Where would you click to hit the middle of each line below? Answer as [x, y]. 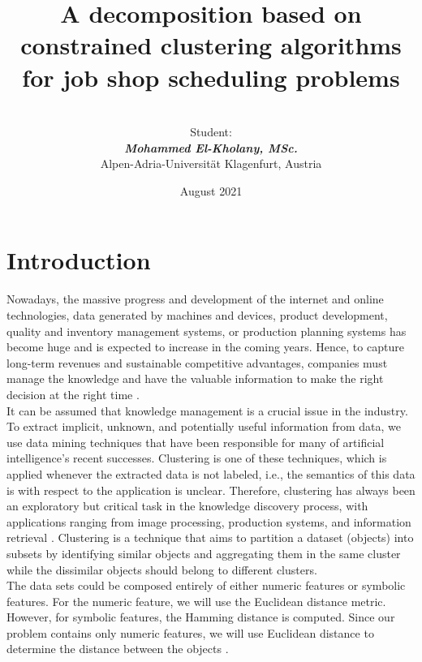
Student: [211, 132]
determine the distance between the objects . [118, 649]
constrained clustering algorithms [211, 45]
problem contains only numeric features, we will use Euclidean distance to [190, 632]
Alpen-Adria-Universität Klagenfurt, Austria [211, 163]
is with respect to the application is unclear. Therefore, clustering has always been [211, 490]
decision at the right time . [73, 394]
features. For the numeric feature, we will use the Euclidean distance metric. [196, 601]
